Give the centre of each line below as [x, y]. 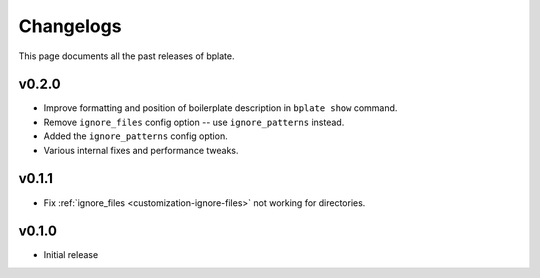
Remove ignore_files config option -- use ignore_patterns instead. [194, 122]
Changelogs [70, 26]
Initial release [71, 255]
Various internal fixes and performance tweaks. [141, 150]
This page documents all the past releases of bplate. [126, 56]
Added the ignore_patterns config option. [136, 136]
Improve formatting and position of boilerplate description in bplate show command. [220, 108]
